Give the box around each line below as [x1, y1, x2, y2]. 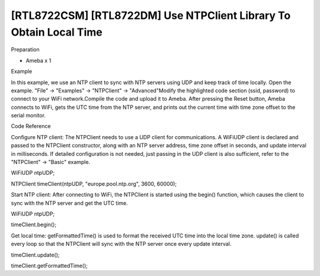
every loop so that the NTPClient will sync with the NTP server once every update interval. [11, 240, 232, 248]
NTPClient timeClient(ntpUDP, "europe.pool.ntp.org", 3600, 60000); [11, 180, 177, 187]
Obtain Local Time [11, 25, 103, 38]
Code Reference [11, 123, 51, 130]
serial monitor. [11, 112, 46, 119]
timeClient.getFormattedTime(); [11, 262, 88, 269]
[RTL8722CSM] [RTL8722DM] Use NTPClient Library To [11, 9, 291, 22]
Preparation [11, 46, 40, 53]
